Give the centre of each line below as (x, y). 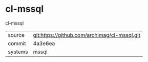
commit (17, 43)
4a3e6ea (44, 43)
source (16, 35)
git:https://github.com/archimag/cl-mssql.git (87, 35)
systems (18, 52)
